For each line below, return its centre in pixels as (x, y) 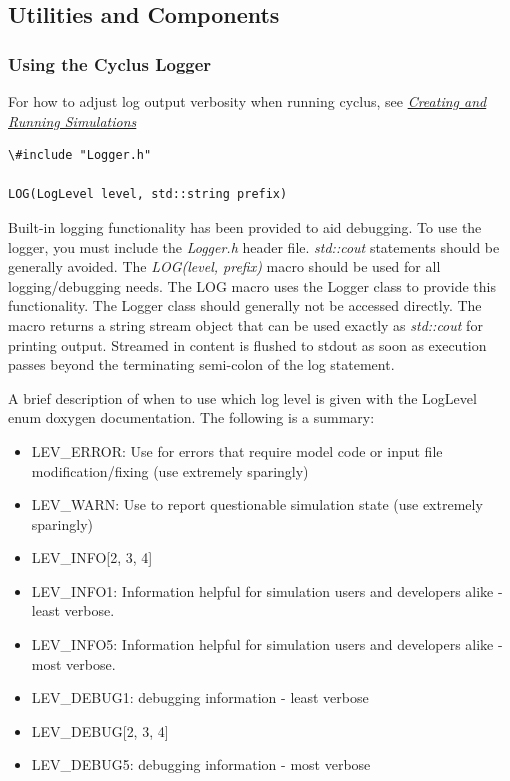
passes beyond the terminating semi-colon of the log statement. (201, 364)
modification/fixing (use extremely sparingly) (170, 470)
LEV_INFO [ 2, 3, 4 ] (92, 557)
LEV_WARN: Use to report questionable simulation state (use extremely (257, 504)
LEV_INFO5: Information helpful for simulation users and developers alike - (267, 644)
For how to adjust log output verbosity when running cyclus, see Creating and (247, 101)
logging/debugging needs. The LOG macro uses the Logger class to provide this (252, 285)
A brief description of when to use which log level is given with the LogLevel (242, 397)
